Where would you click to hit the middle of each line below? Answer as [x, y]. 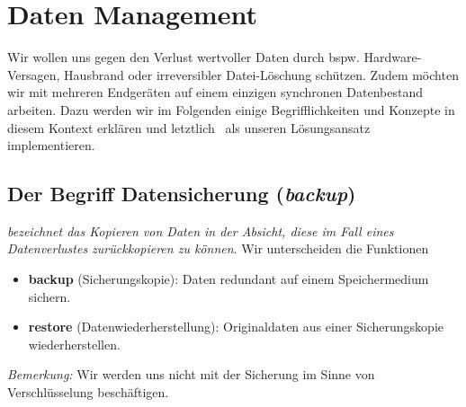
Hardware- [393, 57]
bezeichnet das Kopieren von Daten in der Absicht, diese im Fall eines [201, 230]
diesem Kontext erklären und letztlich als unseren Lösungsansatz [189, 127]
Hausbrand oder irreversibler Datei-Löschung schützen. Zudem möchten [261, 74]
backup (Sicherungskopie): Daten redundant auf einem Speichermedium [229, 279]
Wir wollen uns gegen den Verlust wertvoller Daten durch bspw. [184, 57]
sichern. [49, 296]
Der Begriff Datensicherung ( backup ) [182, 194]
